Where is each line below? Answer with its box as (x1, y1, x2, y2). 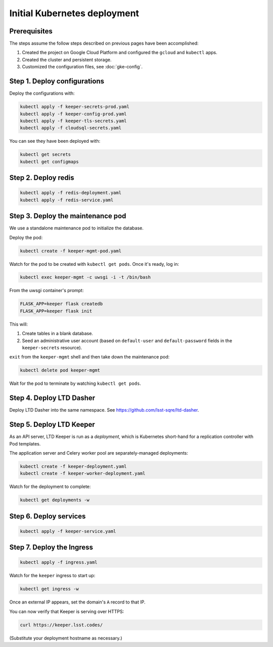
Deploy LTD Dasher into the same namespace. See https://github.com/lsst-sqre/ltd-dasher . (9, 407, 199, 413)
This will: (9, 321, 28, 327)
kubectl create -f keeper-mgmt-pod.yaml (20, 248, 121, 254)
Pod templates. (9, 440, 41, 447)
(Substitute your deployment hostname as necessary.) (9, 635, 122, 641)
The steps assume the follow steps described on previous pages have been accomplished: (9, 41, 199, 47)
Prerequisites (9, 27, 53, 35)
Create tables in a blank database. (22, 331, 94, 337)
